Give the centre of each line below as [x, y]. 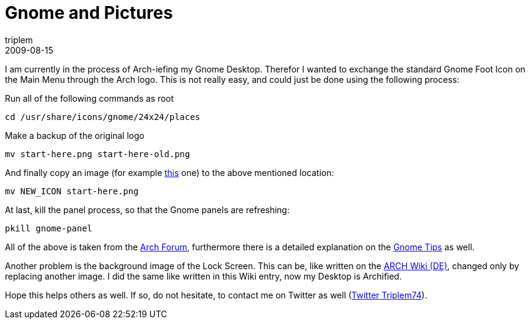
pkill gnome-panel [49, 228]
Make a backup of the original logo [75, 135]
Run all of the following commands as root [89, 98]
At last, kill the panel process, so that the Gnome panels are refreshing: [147, 210]
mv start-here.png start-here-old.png [98, 154]
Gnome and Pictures [89, 13]
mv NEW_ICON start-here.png [72, 191]
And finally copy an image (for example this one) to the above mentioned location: [170, 172]
